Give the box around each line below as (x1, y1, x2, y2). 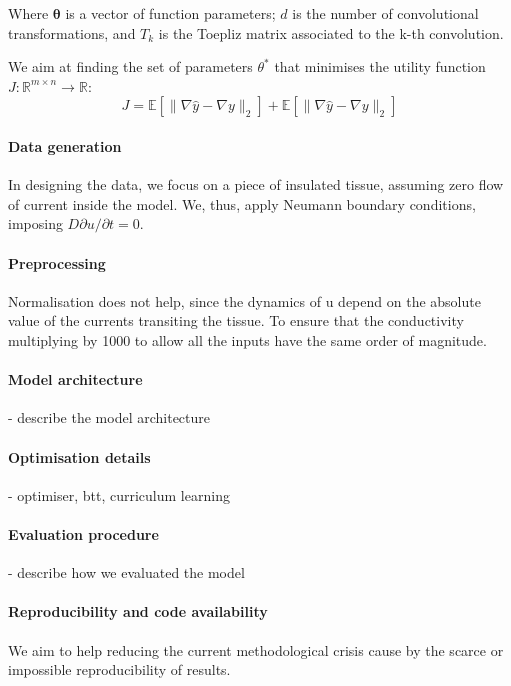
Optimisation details (8, 446, 151, 467)
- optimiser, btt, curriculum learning (8, 484, 230, 505)
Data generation (8, 135, 122, 156)
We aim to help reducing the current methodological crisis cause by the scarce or (8, 639, 504, 660)
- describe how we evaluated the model (8, 562, 245, 583)
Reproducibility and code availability (8, 601, 268, 622)
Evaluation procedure (8, 523, 159, 544)
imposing (8, 213, 63, 234)
